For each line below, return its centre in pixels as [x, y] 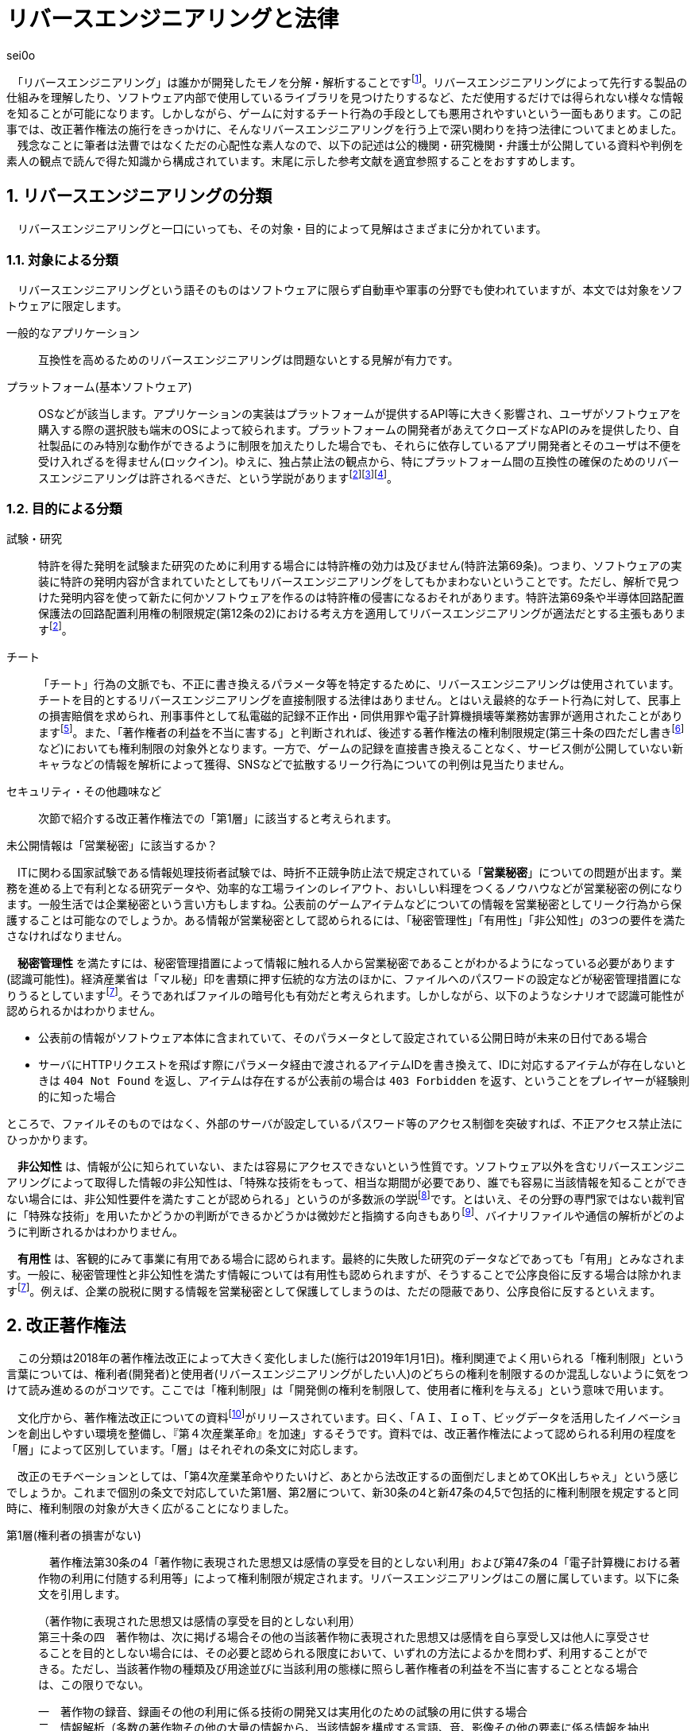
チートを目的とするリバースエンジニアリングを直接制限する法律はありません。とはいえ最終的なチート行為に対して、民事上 [360, 700]
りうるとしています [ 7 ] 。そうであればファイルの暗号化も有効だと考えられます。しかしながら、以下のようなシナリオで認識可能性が [346, 994]
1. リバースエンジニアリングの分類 [139, 196]
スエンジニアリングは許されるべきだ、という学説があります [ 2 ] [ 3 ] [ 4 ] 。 [218, 477]
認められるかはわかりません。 [84, 1011]
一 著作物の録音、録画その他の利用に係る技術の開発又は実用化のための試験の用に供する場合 [283, 1711]
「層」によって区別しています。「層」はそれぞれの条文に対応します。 [185, 1449]
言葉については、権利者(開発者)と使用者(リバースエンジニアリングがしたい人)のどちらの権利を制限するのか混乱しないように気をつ [347, 1374]
